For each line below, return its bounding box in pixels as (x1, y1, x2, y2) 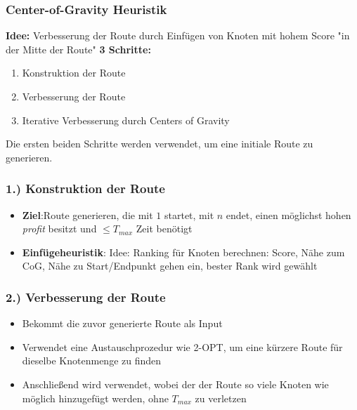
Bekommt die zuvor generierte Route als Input (22, 316, 223, 331)
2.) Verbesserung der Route (6, 288, 166, 305)
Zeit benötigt (136, 221, 193, 236)
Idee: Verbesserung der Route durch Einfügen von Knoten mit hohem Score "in (6, 28, 350, 43)
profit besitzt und (22, 221, 97, 236)
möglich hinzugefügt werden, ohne (22, 390, 169, 405)
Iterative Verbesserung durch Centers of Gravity (22, 112, 230, 127)
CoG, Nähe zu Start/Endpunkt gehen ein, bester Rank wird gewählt (22, 258, 318, 273)
